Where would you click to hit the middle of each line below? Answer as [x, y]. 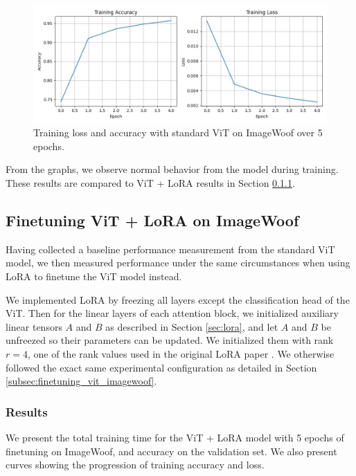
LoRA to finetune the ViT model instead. [94, 276]
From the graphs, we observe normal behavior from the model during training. [172, 169]
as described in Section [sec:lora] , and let [192, 326]
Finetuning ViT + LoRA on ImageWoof [152, 220]
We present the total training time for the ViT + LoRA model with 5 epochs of [175, 437]
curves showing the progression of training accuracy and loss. [135, 465]
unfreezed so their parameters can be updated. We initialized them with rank [170, 340]
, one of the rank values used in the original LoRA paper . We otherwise [181, 353]
